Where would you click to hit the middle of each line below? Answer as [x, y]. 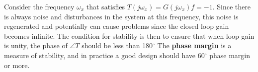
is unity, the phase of [36, 45]
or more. [17, 65]
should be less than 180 [117, 45]
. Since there [231, 6]
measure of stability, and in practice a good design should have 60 [104, 55]
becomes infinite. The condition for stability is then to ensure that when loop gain [129, 36]
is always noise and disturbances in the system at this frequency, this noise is [121, 16]
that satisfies [105, 6]
